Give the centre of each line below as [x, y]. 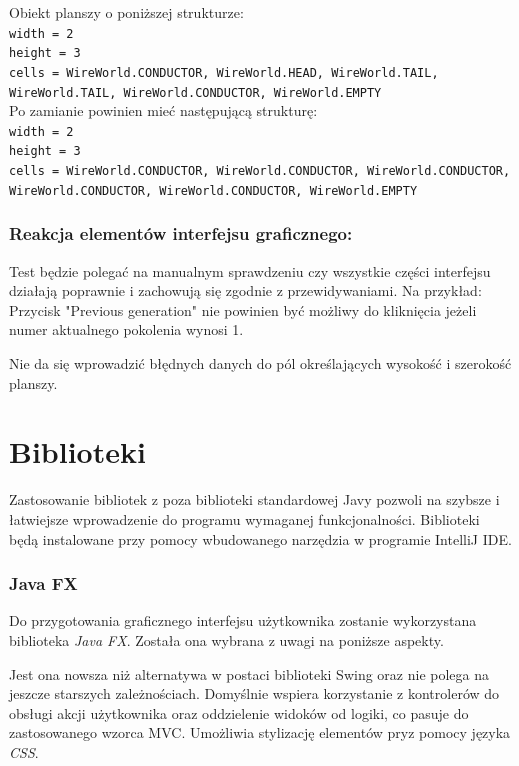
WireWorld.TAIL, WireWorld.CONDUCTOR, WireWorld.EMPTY [195, 92]
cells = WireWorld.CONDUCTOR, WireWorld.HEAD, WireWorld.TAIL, [224, 72]
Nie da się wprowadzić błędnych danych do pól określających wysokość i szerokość [260, 363]
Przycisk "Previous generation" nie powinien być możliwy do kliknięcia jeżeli [243, 309]
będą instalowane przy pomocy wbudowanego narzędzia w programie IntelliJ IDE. [260, 538]
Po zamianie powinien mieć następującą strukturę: [163, 110]
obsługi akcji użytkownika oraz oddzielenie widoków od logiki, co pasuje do [239, 712]
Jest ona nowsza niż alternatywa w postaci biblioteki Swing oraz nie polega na [249, 673]
